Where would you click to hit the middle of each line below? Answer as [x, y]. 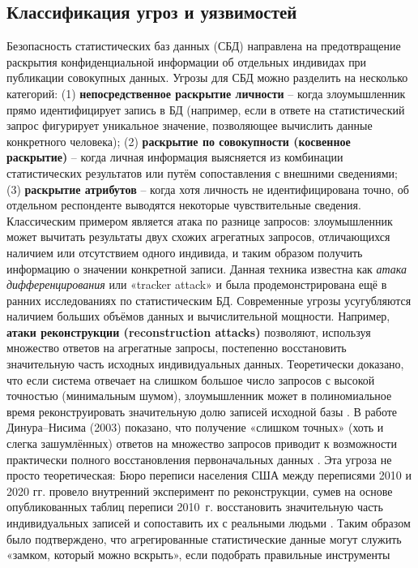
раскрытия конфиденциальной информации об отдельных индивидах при [187, 61]
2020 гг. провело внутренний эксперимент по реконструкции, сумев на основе [200, 491]
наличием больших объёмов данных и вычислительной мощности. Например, [198, 316]
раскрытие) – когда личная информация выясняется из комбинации [175, 157]
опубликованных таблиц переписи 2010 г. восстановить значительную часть [195, 507]
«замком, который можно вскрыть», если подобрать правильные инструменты [198, 555]
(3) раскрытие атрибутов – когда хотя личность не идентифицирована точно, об [208, 189]
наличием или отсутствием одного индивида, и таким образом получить [185, 252]
